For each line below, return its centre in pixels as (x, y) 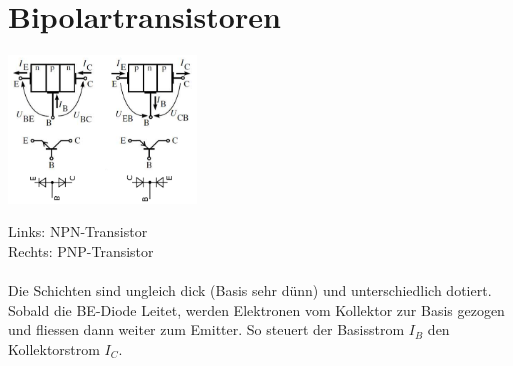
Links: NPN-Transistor (78, 231)
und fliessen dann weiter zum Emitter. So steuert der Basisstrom (206, 329)
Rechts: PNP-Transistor (81, 250)
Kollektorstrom (54, 348)
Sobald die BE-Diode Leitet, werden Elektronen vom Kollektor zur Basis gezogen (256, 309)
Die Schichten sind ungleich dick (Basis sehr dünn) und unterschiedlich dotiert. (250, 290)
